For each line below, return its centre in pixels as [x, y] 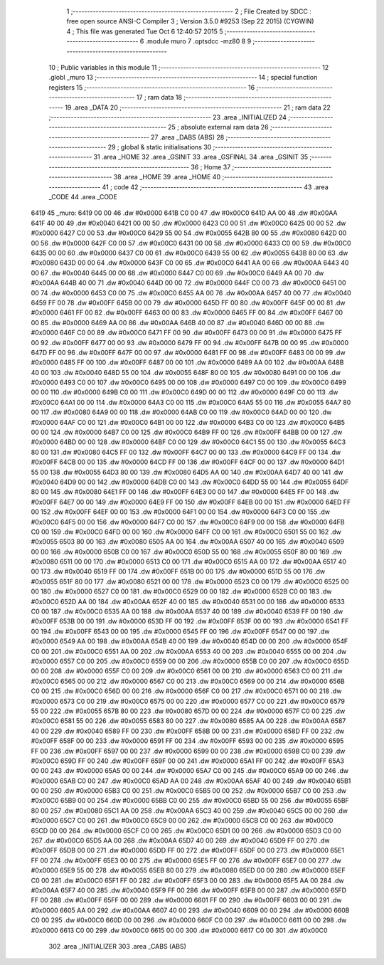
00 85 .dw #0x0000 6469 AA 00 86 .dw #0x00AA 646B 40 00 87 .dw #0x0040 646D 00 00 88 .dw [178, 322]
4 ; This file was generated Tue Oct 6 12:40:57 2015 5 [145, 31]
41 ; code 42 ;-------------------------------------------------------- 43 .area [215, 187]
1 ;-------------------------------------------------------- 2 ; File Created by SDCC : [189, 11]
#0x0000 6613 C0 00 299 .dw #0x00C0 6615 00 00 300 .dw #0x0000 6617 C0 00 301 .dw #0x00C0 [179, 930]
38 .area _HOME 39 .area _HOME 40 [167, 177]
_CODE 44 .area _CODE [83, 197]
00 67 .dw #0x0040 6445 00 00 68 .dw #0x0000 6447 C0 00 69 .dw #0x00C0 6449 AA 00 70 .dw [177, 273]
